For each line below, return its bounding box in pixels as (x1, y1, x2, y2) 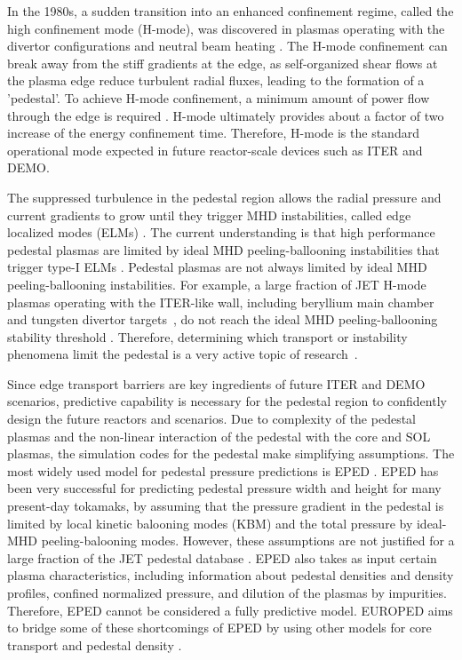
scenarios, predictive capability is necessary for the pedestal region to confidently (7, 392, 447, 410)
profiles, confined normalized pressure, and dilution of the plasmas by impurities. (7, 584, 447, 601)
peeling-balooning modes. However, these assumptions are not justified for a (41, 531, 455, 550)
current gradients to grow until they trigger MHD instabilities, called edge (7, 205, 411, 224)
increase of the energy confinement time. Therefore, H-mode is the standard (7, 123, 419, 142)
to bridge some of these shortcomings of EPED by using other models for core (7, 618, 432, 637)
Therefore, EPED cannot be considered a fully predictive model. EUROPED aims (7, 600, 453, 619)
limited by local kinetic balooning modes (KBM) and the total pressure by (7, 513, 413, 532)
